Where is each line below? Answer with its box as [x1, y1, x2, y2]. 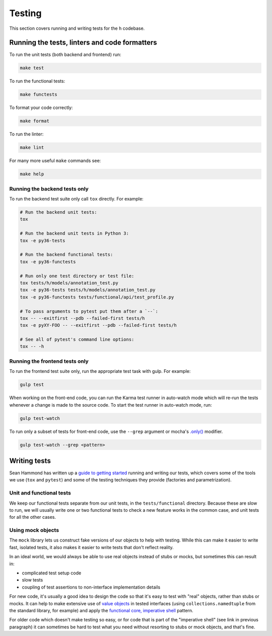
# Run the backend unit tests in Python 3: [20, 230, 129, 236]
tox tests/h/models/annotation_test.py [20, 280, 118, 285]
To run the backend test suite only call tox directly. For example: [9, 196, 144, 202]
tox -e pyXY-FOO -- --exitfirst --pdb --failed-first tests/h [20, 322, 177, 328]
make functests [20, 91, 57, 97]
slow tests [22, 577, 43, 583]
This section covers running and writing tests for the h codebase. [9, 25, 145, 31]
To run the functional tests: [9, 78, 65, 84]
